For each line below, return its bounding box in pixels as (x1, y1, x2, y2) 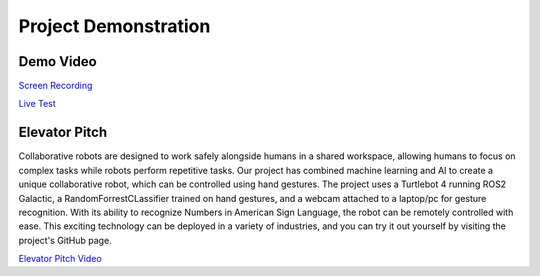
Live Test (18, 98, 57, 110)
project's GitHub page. (18, 234, 112, 246)
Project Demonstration (18, 15, 211, 37)
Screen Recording (18, 80, 93, 92)
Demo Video (18, 53, 97, 70)
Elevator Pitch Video (18, 253, 102, 265)
